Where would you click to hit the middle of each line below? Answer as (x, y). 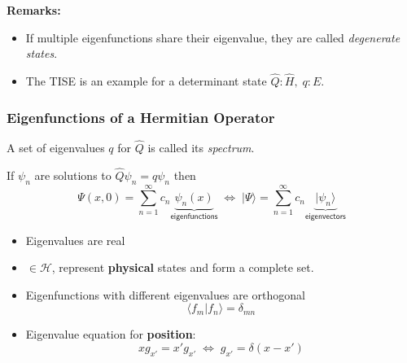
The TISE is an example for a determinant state (146, 81)
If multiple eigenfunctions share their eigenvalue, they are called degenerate (213, 37)
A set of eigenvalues (56, 148)
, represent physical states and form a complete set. (183, 267)
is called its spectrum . (201, 148)
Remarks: (34, 10)
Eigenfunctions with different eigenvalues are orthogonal (165, 294)
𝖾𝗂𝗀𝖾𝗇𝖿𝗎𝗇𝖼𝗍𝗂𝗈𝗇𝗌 (194, 217)
